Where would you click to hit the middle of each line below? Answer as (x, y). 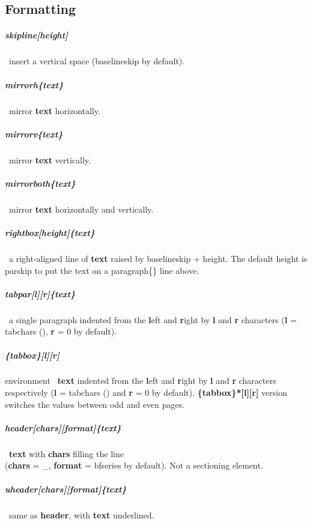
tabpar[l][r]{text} (40, 293)
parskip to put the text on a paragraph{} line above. (102, 270)
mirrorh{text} (34, 84)
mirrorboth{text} (40, 183)
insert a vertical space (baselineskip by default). (97, 61)
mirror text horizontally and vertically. (81, 209)
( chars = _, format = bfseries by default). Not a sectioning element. (134, 465)
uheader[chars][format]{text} (66, 489)
